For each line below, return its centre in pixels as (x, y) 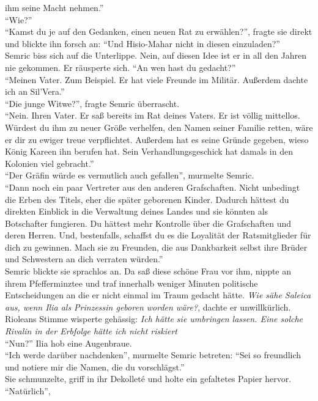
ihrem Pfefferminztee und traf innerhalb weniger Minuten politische (131, 283)
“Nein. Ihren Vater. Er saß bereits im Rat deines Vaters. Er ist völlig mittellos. (153, 115)
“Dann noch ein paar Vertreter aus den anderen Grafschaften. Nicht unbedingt (153, 187)
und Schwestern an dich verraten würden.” (84, 259)
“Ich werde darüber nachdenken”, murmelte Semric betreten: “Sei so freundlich (153, 355)
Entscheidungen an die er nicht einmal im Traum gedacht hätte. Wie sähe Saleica (158, 295)
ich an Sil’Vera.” (35, 91)
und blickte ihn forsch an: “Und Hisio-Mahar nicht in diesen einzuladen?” (142, 43)
